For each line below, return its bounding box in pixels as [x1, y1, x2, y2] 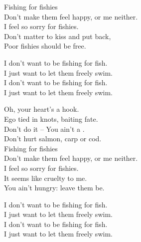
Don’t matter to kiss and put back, [4, 31, 111, 41]
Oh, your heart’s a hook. [4, 104, 79, 114]
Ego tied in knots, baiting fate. [4, 113, 98, 124]
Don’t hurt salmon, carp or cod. [4, 133, 102, 144]
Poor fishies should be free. [4, 41, 86, 51]
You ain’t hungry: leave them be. [4, 182, 105, 193]
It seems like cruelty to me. [4, 172, 87, 183]
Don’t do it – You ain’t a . [4, 123, 85, 134]
